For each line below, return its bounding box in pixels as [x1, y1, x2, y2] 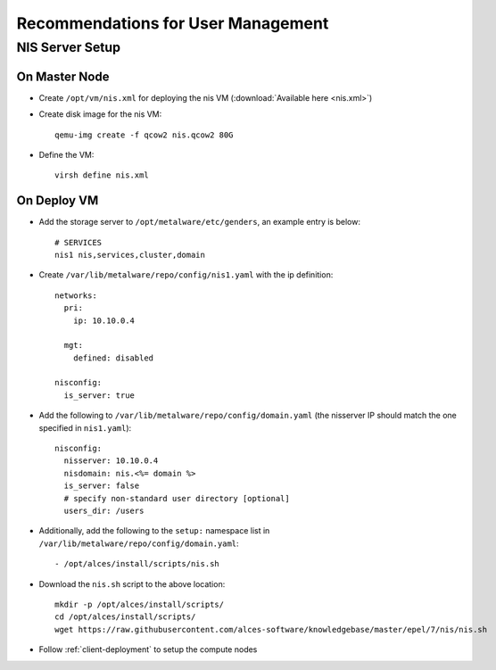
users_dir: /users [63, 506, 145, 516]
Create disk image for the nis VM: [38, 109, 162, 120]
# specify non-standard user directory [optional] [63, 493, 290, 503]
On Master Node [16, 69, 110, 84]
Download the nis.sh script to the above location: [38, 578, 226, 589]
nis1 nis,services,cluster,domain [54, 250, 205, 260]
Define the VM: [38, 149, 95, 160]
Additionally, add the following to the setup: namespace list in [38, 525, 270, 536]
